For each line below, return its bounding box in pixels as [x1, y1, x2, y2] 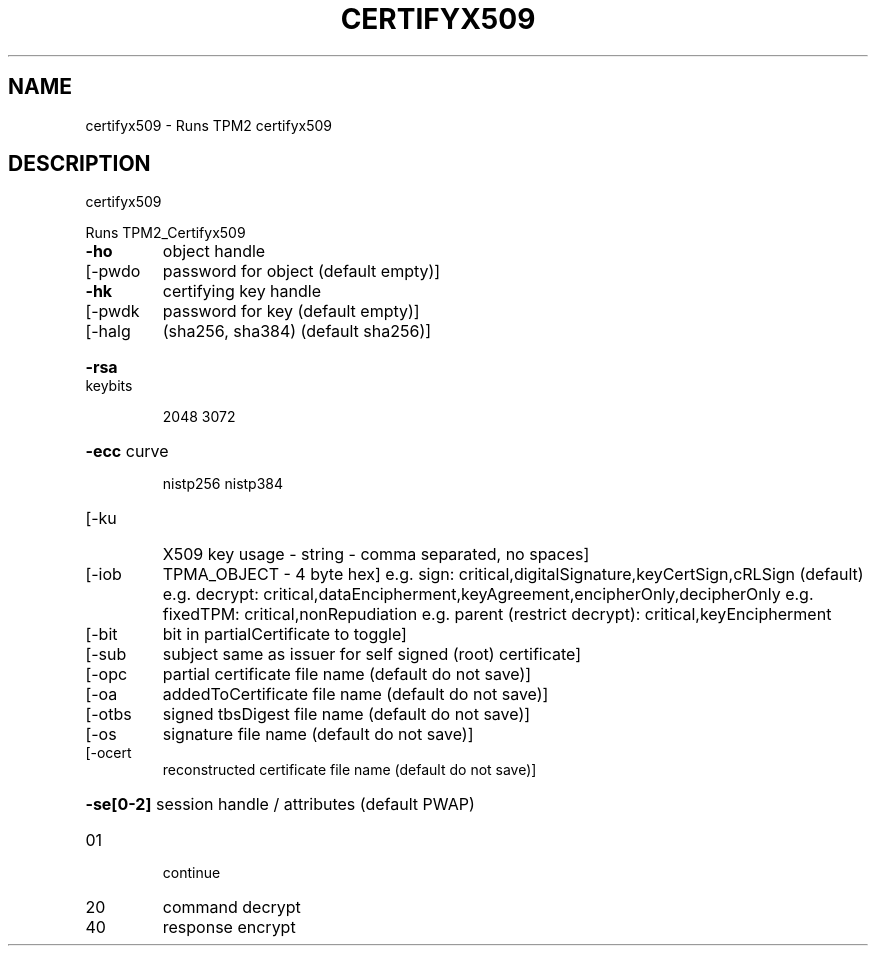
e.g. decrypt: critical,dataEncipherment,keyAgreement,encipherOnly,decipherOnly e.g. [162, 584, 814, 605]
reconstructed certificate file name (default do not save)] [162, 761, 537, 779]
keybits [85, 377, 133, 395]
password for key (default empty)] [162, 301, 420, 322]
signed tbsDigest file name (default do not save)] [162, 704, 531, 725]
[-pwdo [85, 261, 141, 282]
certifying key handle [162, 281, 322, 302]
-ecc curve [85, 441, 169, 462]
